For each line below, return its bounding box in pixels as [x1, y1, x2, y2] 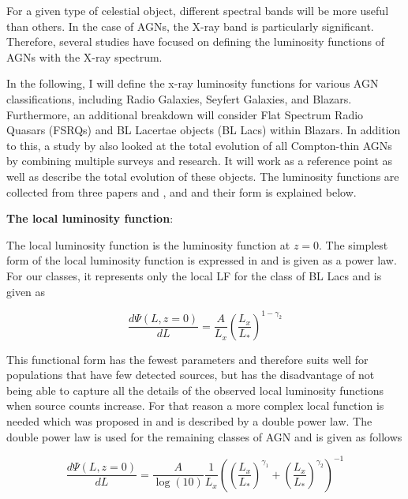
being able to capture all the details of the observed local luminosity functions [6, 381, 384, 398]
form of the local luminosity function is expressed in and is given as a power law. [6, 252, 397, 268]
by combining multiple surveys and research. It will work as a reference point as [6, 152, 393, 169]
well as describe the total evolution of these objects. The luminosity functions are [6, 167, 399, 184]
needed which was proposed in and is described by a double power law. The [6, 412, 372, 429]
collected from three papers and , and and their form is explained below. [6, 183, 357, 200]
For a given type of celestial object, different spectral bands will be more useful [6, 2, 389, 18]
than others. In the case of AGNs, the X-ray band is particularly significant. [6, 17, 374, 34]
